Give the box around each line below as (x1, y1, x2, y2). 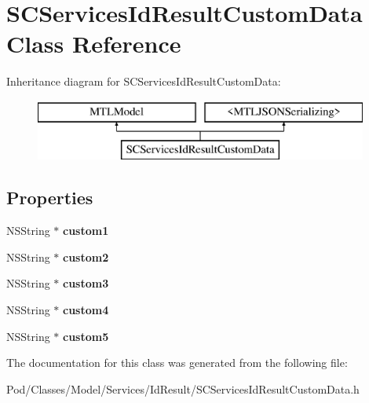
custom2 (63, 248, 109, 265)
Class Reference (6, 27, 181, 60)
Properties (6, 185, 93, 210)
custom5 (63, 328, 109, 344)
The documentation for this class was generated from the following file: (6, 354, 348, 371)
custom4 (63, 302, 109, 318)
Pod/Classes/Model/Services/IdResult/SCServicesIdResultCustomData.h (6, 380, 360, 397)
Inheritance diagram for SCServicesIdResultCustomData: (6, 73, 281, 90)
